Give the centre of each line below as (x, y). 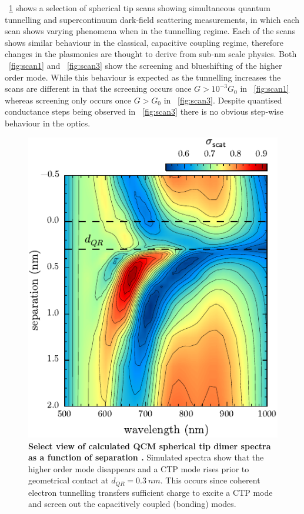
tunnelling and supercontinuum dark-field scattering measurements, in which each (152, 19)
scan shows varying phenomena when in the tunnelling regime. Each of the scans (150, 31)
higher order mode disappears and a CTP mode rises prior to (139, 468)
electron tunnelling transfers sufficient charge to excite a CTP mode (151, 492)
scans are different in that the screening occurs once (98, 89)
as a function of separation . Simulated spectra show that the (146, 457)
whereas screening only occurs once (68, 100)
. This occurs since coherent (210, 480)
